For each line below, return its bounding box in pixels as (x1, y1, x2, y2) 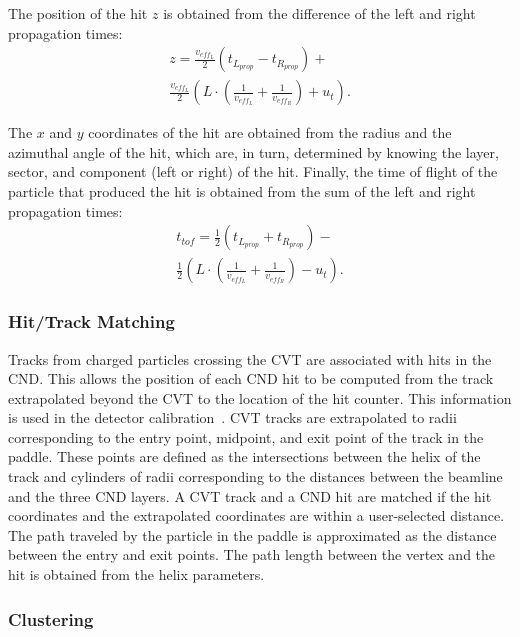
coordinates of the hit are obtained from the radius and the (88, 122, 452, 143)
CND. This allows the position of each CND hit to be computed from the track (8, 368, 494, 389)
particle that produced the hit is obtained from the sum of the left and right (8, 181, 476, 202)
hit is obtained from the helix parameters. (8, 564, 265, 585)
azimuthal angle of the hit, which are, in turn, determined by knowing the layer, (8, 141, 499, 162)
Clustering (8, 606, 94, 631)
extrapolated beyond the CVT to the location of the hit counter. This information (8, 387, 512, 408)
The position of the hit (8, 3, 148, 23)
